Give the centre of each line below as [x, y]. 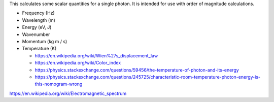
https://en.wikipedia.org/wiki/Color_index [78, 63]
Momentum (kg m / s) [45, 41]
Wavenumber [36, 34]
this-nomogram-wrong [59, 84]
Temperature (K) [39, 49]
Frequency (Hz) [39, 13]
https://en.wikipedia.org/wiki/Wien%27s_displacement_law [96, 55]
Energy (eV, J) [37, 27]
